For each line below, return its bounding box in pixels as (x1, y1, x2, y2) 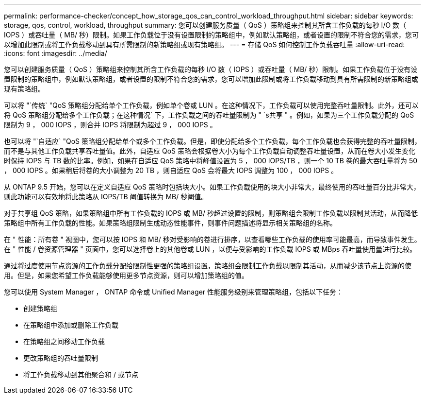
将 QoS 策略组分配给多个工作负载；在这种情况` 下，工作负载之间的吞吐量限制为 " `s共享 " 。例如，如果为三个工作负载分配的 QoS (4, 111, 414, 119)
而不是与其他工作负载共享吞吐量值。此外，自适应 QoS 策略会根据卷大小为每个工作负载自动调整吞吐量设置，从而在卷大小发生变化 (4, 147, 415, 155)
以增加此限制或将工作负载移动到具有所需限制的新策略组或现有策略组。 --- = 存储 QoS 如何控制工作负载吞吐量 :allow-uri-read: (4, 40, 405, 49)
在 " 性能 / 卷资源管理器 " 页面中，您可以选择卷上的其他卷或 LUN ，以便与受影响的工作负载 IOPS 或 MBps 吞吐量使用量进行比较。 (4, 245, 417, 253)
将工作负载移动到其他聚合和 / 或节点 (23, 370, 138, 379)
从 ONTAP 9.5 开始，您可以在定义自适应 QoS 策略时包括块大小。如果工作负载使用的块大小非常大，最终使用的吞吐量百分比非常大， (4, 183, 420, 191)
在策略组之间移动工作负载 (23, 337, 105, 346)
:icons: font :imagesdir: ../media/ (4, 49, 107, 57)
